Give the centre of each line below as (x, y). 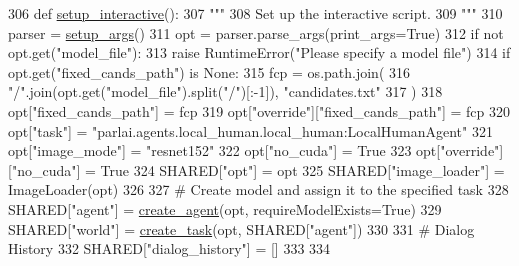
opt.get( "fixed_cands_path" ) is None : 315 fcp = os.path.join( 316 (209, 71)
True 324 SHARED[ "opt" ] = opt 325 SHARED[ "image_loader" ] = (302, 169)
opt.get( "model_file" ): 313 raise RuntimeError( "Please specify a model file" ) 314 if (259, 52)
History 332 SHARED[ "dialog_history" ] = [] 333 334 (169, 248)
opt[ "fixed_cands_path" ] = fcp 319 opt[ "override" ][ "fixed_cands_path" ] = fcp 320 (259, 110)
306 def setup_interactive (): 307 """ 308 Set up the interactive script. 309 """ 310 (255, 13)
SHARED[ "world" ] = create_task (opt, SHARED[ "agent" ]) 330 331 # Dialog (241, 228)
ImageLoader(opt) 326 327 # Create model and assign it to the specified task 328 (258, 189)
